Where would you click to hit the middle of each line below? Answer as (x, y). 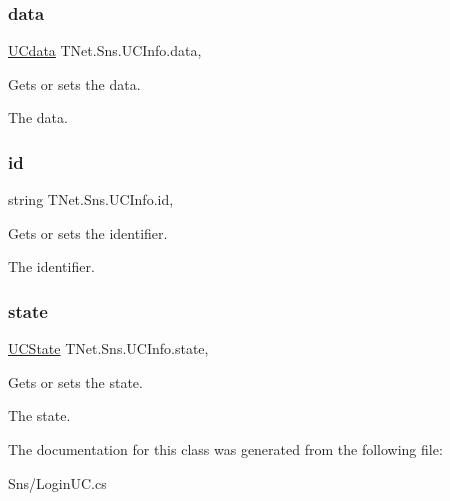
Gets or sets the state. (75, 381)
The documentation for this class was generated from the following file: (225, 449)
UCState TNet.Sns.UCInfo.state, (108, 348)
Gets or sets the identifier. (88, 232)
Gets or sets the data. (74, 83)
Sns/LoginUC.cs (57, 482)
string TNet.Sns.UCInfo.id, (91, 199)
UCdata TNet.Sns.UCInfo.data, (105, 50)
